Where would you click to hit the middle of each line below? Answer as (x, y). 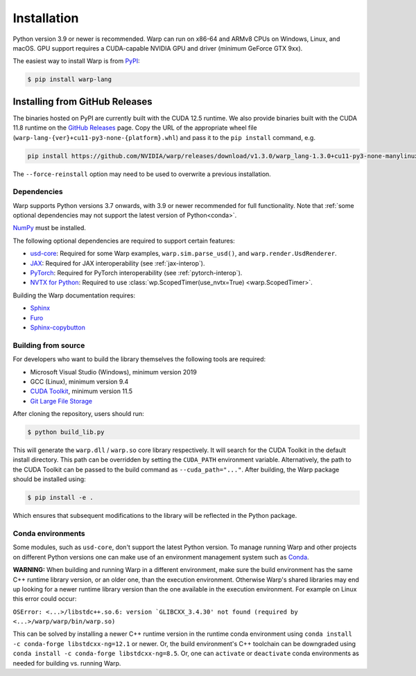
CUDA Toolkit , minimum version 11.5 (81, 391)
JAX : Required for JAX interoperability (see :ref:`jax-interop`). (118, 263)
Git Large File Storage (61, 401)
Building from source (49, 345)
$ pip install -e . (60, 498)
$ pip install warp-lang (70, 79)
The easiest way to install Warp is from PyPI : (76, 61)
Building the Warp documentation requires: (74, 295)
